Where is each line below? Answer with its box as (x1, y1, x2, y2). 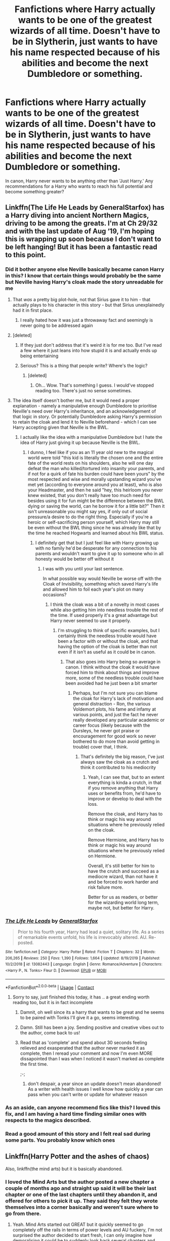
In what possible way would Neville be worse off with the (42, 575, 162, 582)
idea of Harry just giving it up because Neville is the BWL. (20, 439, 141, 445)
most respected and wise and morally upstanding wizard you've (27, 476, 161, 482)
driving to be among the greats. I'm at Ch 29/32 (5, 219, 158, 228)
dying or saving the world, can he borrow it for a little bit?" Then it (27, 503, 165, 509)
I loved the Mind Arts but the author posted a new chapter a (5, 1178, 154, 1185)
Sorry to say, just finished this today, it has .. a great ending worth (12, 994, 150, 1000)
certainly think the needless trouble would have (58, 633, 157, 639)
